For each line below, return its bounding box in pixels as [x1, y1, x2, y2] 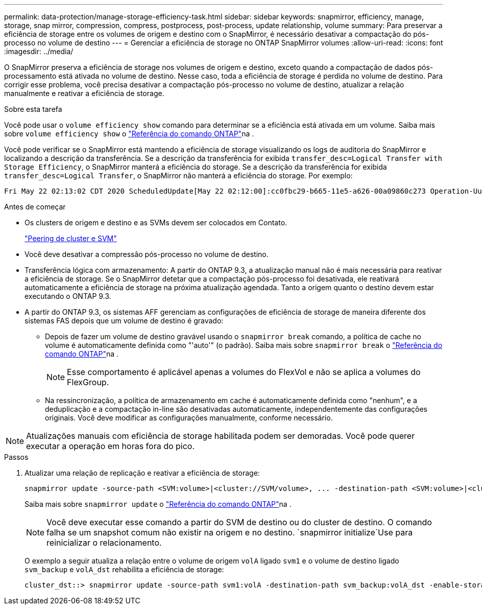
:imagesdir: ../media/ [4, 47, 74, 56]
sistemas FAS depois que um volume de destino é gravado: [25, 316, 224, 325]
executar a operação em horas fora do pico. [26, 441, 195, 451]
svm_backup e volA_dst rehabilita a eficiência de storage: [25, 565, 224, 574]
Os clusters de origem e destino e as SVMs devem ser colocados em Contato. [25, 218, 287, 227]
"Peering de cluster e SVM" [25, 234, 117, 243]
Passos [4, 453, 29, 461]
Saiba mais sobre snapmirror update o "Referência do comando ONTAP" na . [25, 500, 292, 508]
